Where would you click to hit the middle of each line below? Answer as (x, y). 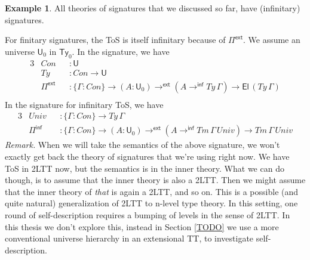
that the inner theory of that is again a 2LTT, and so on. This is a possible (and (152, 191)
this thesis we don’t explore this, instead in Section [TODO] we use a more (142, 226)
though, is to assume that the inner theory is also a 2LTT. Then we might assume (155, 180)
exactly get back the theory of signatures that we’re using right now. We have (147, 156)
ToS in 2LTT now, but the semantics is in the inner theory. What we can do (145, 168)
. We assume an (271, 40)
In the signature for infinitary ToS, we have (84, 104)
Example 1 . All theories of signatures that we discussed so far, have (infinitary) (153, 8)
